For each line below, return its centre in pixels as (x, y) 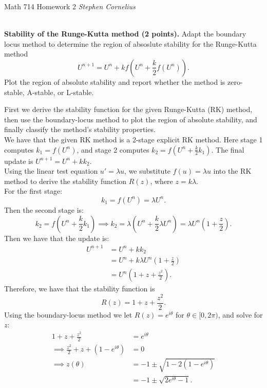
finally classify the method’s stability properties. (80, 129)
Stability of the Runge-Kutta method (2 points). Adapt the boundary (125, 34)
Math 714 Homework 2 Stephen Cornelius (70, 6)
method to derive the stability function (65, 181)
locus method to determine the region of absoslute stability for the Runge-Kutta (130, 43)
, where (161, 181)
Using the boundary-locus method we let (68, 314)
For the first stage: (33, 191)
